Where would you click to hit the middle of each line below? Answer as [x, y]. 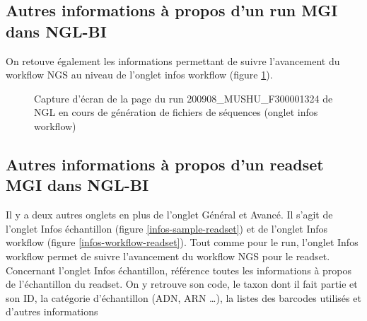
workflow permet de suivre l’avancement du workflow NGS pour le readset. [168, 256]
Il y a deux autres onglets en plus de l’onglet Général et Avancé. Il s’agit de [169, 215]
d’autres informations [52, 311]
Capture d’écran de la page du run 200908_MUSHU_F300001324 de [183, 98]
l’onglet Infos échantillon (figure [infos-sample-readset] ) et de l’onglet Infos [167, 228]
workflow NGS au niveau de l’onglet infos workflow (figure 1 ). [139, 75]
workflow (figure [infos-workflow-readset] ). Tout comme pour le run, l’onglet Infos [182, 242]
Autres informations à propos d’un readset [165, 164]
